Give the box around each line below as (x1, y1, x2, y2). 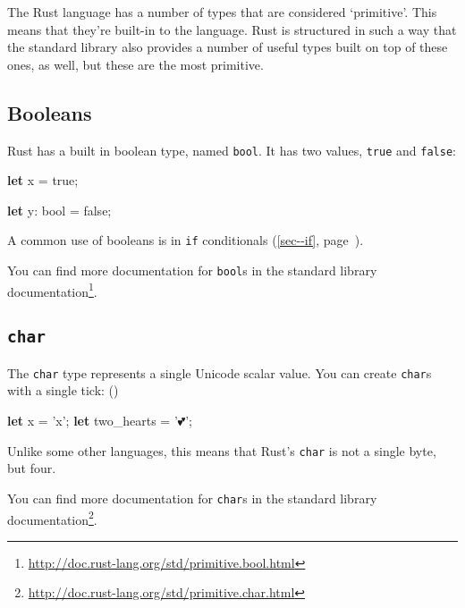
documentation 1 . (7, 279, 97, 300)
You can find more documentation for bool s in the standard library (7, 261, 377, 280)
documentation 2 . (7, 507, 97, 528)
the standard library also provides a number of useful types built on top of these (7, 38, 448, 56)
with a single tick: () (7, 381, 119, 400)
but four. (7, 459, 56, 477)
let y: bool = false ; (7, 200, 112, 219)
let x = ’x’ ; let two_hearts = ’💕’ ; (7, 411, 192, 430)
